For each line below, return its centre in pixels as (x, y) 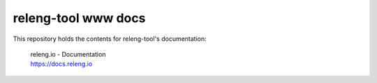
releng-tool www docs (79, 18)
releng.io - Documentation (68, 54)
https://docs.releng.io (61, 64)
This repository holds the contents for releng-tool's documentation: (110, 39)
